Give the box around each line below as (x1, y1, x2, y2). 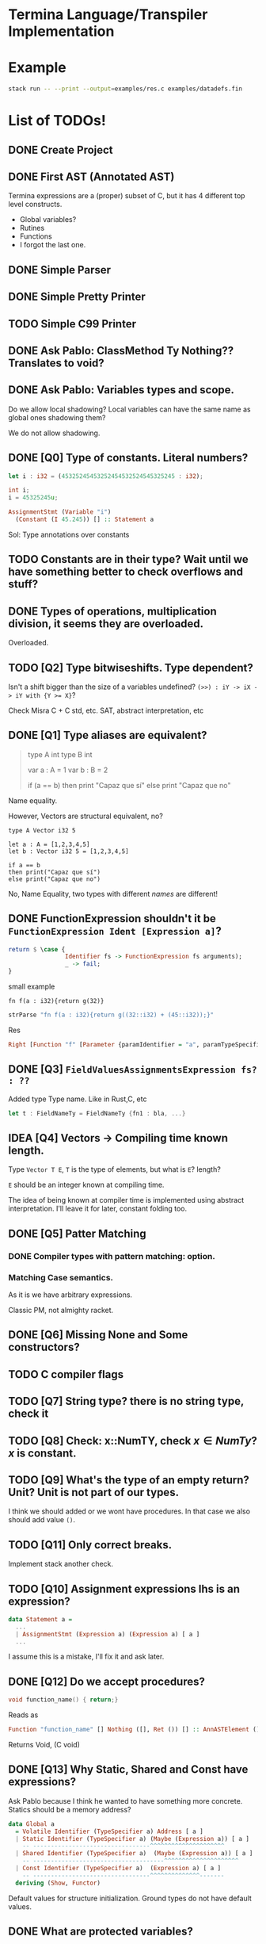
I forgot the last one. (19, 240, 86, 250)
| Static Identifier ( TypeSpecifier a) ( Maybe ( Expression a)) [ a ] (15, 1835, 249, 1843)
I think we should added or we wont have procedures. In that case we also (8, 1506, 251, 1516)
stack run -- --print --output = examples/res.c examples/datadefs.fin (8, 85, 243, 93)
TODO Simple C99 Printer (8, 317, 137, 331)
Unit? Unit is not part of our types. (8, 1485, 180, 1499)
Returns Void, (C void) (8, 1740, 81, 1750)
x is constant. (8, 1446, 77, 1460)
